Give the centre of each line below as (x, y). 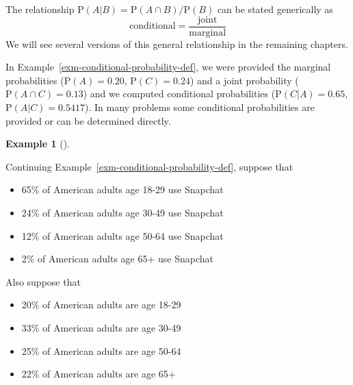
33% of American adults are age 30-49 (101, 327)
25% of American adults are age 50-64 (101, 350)
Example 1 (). (38, 144)
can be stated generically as (275, 9)
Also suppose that (43, 281)
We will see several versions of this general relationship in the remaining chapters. (177, 44)
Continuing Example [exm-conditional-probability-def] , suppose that (149, 166)
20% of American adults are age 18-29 (101, 305)
